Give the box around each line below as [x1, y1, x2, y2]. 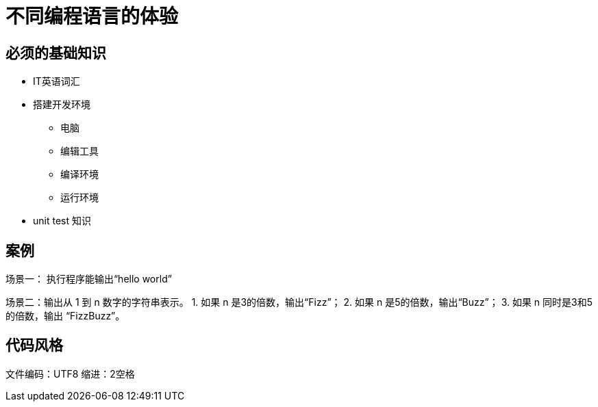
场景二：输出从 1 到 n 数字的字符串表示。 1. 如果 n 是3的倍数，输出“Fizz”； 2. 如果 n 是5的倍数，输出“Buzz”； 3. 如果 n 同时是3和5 [5, 296, 593, 308]
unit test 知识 [33, 215, 91, 227]
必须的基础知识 [5, 44, 106, 62]
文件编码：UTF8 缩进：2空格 [5, 367, 135, 380]
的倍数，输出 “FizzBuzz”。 [5, 310, 125, 322]
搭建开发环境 [33, 99, 90, 111]
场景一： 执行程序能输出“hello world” [5, 273, 172, 285]
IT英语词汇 [33, 75, 80, 88]
